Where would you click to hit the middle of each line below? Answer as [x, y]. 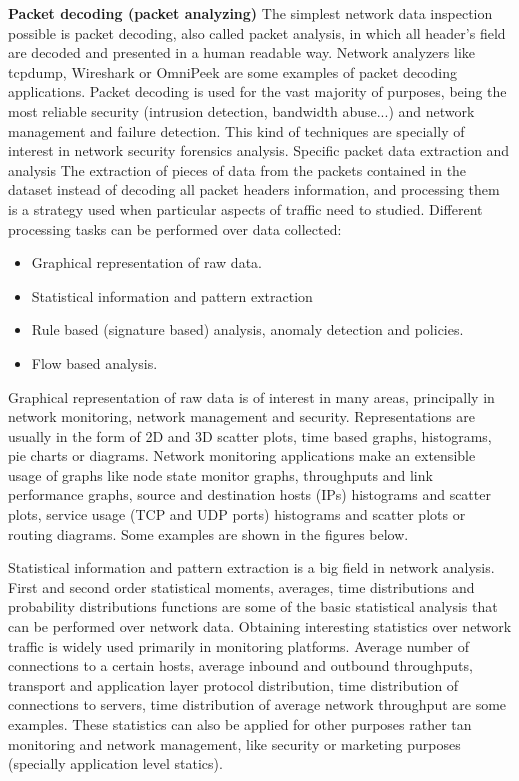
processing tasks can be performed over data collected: [175, 228]
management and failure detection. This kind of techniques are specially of [236, 130]
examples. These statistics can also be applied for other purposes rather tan [240, 724]
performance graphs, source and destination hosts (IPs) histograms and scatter [249, 494]
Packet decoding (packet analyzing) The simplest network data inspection [250, 13]
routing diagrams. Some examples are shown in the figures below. [208, 533]
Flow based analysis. [94, 362]
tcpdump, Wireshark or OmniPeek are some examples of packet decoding [232, 71]
